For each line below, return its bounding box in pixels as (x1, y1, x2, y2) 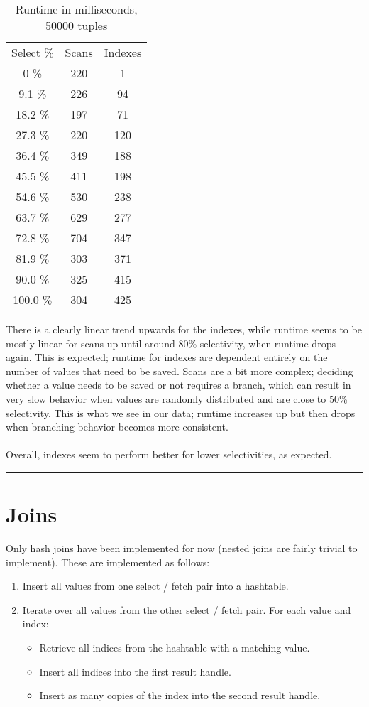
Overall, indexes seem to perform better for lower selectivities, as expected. (6, 447, 332, 462)
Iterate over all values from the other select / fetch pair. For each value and (22, 602, 351, 617)
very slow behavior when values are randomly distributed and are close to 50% (6, 391, 348, 406)
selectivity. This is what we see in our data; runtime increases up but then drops (6, 405, 356, 420)
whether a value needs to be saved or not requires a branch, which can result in (6, 377, 351, 392)
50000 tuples (45, 17, 108, 33)
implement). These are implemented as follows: (6, 554, 210, 569)
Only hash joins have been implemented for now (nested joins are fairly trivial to (6, 541, 358, 556)
